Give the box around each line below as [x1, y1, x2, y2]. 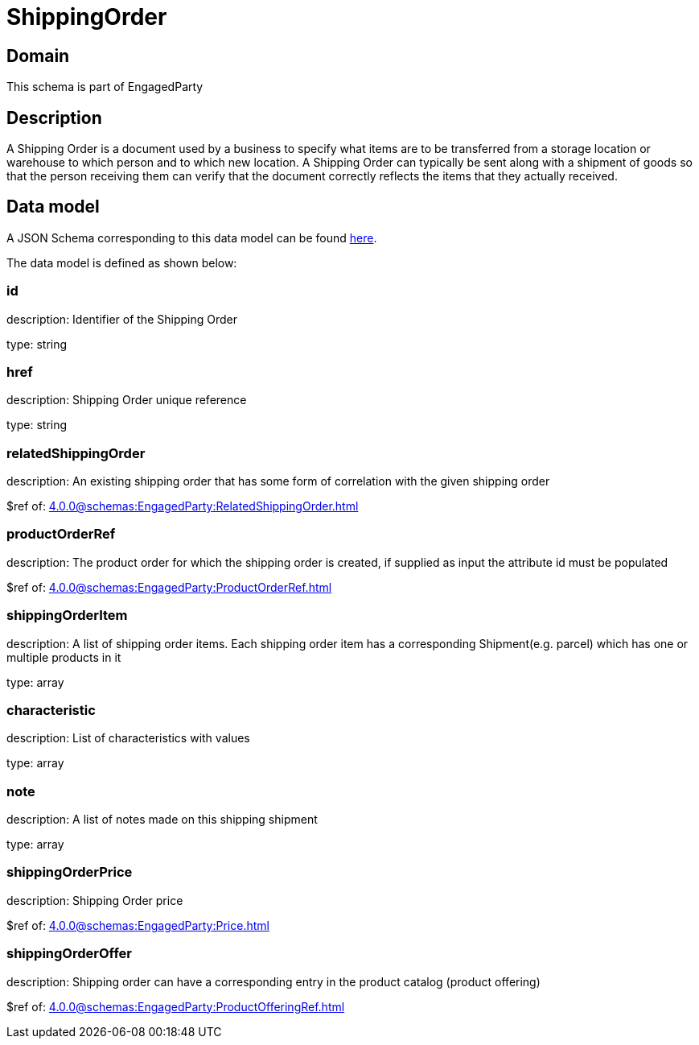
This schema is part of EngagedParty [6, 80, 204, 94]
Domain [6, 45, 70, 66]
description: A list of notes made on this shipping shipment [6, 812, 318, 827]
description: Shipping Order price [6, 893, 183, 907]
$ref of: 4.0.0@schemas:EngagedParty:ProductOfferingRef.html [6, 999, 345, 1014]
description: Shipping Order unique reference [6, 393, 247, 407]
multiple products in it [6, 650, 121, 664]
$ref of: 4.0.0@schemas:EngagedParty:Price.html [6, 918, 269, 932]
